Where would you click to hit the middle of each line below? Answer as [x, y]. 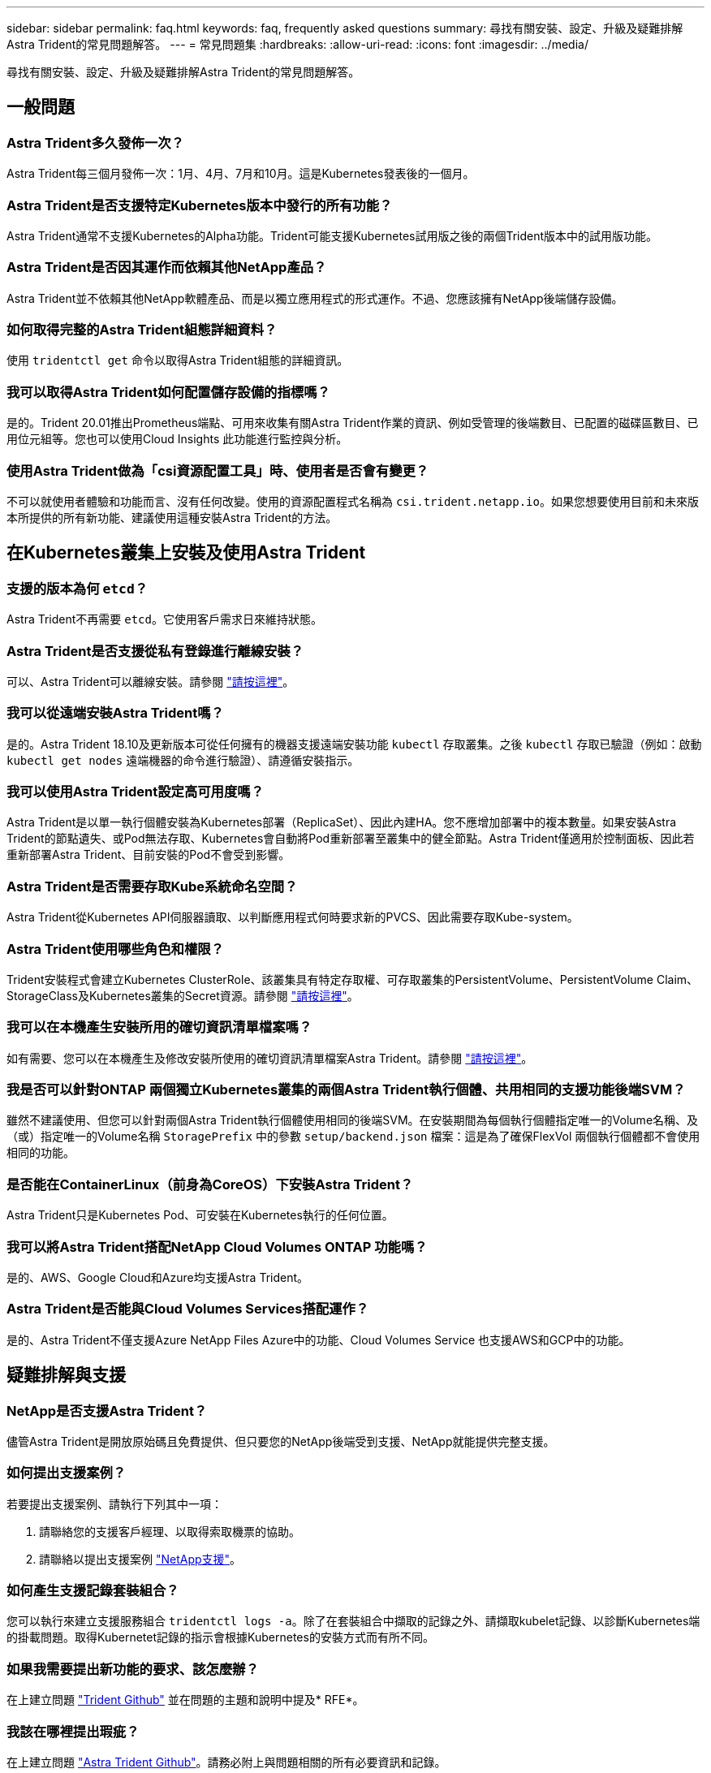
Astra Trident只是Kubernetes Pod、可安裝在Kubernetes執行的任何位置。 [200, 1215]
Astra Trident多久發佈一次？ [95, 142]
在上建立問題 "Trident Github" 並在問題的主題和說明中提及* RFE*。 [185, 1700]
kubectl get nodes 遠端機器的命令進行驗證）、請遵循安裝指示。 [183, 760]
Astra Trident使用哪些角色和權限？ [115, 949]
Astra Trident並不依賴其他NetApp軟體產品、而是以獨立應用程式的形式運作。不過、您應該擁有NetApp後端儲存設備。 [315, 298]
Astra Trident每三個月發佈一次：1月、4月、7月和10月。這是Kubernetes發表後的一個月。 [241, 174]
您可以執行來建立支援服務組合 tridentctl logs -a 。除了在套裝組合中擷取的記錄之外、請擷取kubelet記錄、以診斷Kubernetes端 [353, 1621]
